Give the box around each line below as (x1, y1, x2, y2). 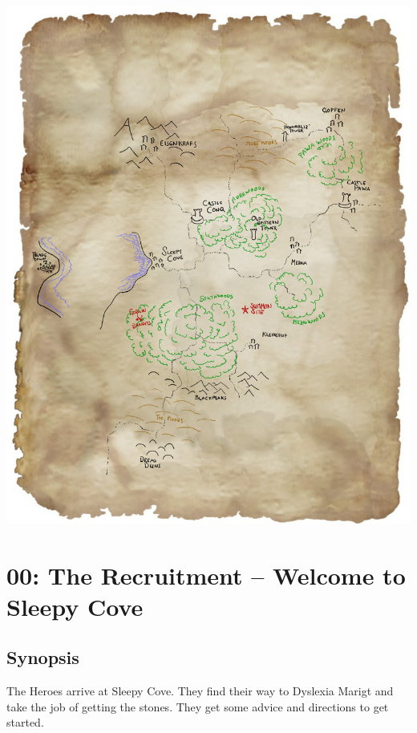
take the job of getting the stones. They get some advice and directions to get (6, 698, 389, 715)
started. (6, 714, 44, 731)
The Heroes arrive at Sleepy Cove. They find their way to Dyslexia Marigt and (6, 682, 394, 699)
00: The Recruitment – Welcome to (6, 558, 406, 591)
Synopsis (6, 645, 79, 670)
